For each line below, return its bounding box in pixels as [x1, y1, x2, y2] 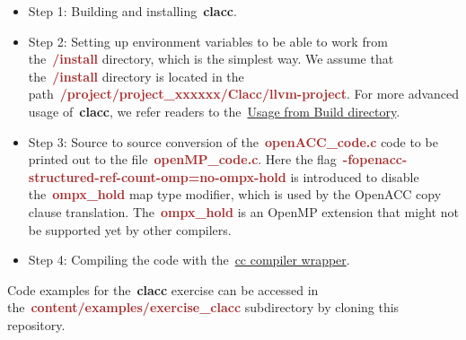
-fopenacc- [342, 150, 408, 169]
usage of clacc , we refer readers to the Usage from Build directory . [28, 101, 400, 120]
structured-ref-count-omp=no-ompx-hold [28, 167, 286, 186]
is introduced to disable [290, 167, 419, 186]
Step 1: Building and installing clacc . [28, 2, 237, 20]
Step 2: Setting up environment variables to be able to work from [28, 31, 388, 50]
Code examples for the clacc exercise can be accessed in [7, 280, 319, 299]
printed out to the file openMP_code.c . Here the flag [28, 150, 337, 169]
